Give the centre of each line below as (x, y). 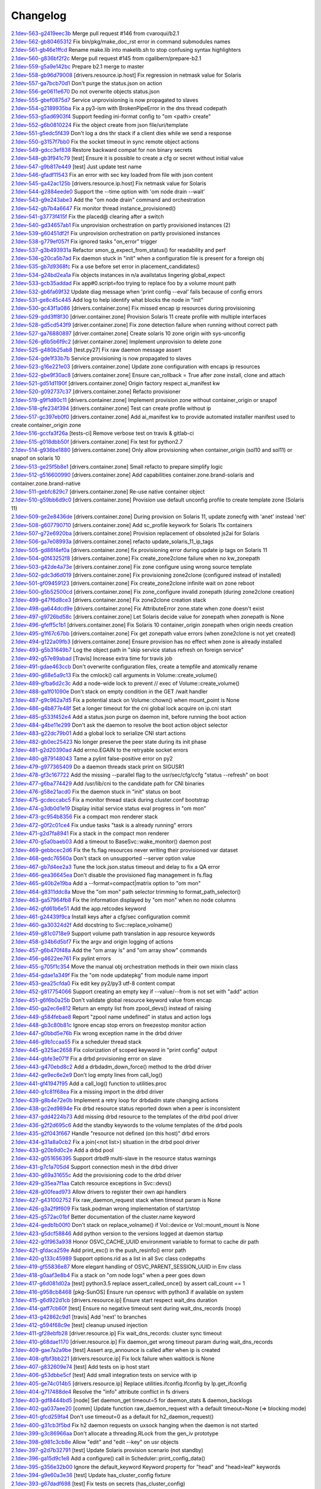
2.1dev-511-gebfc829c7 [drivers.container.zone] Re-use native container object (108, 492)
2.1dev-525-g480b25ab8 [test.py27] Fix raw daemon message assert (96, 350)
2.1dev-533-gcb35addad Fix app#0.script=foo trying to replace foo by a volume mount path (124, 284)
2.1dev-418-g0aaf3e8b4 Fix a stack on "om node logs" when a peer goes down (108, 1275)
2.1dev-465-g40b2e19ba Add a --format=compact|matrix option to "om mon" (106, 883)
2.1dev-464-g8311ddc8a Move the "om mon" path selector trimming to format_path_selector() (126, 892)
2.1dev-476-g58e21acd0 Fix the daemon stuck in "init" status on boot (96, 792)
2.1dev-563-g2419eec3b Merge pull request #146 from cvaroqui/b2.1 (95, 33)
